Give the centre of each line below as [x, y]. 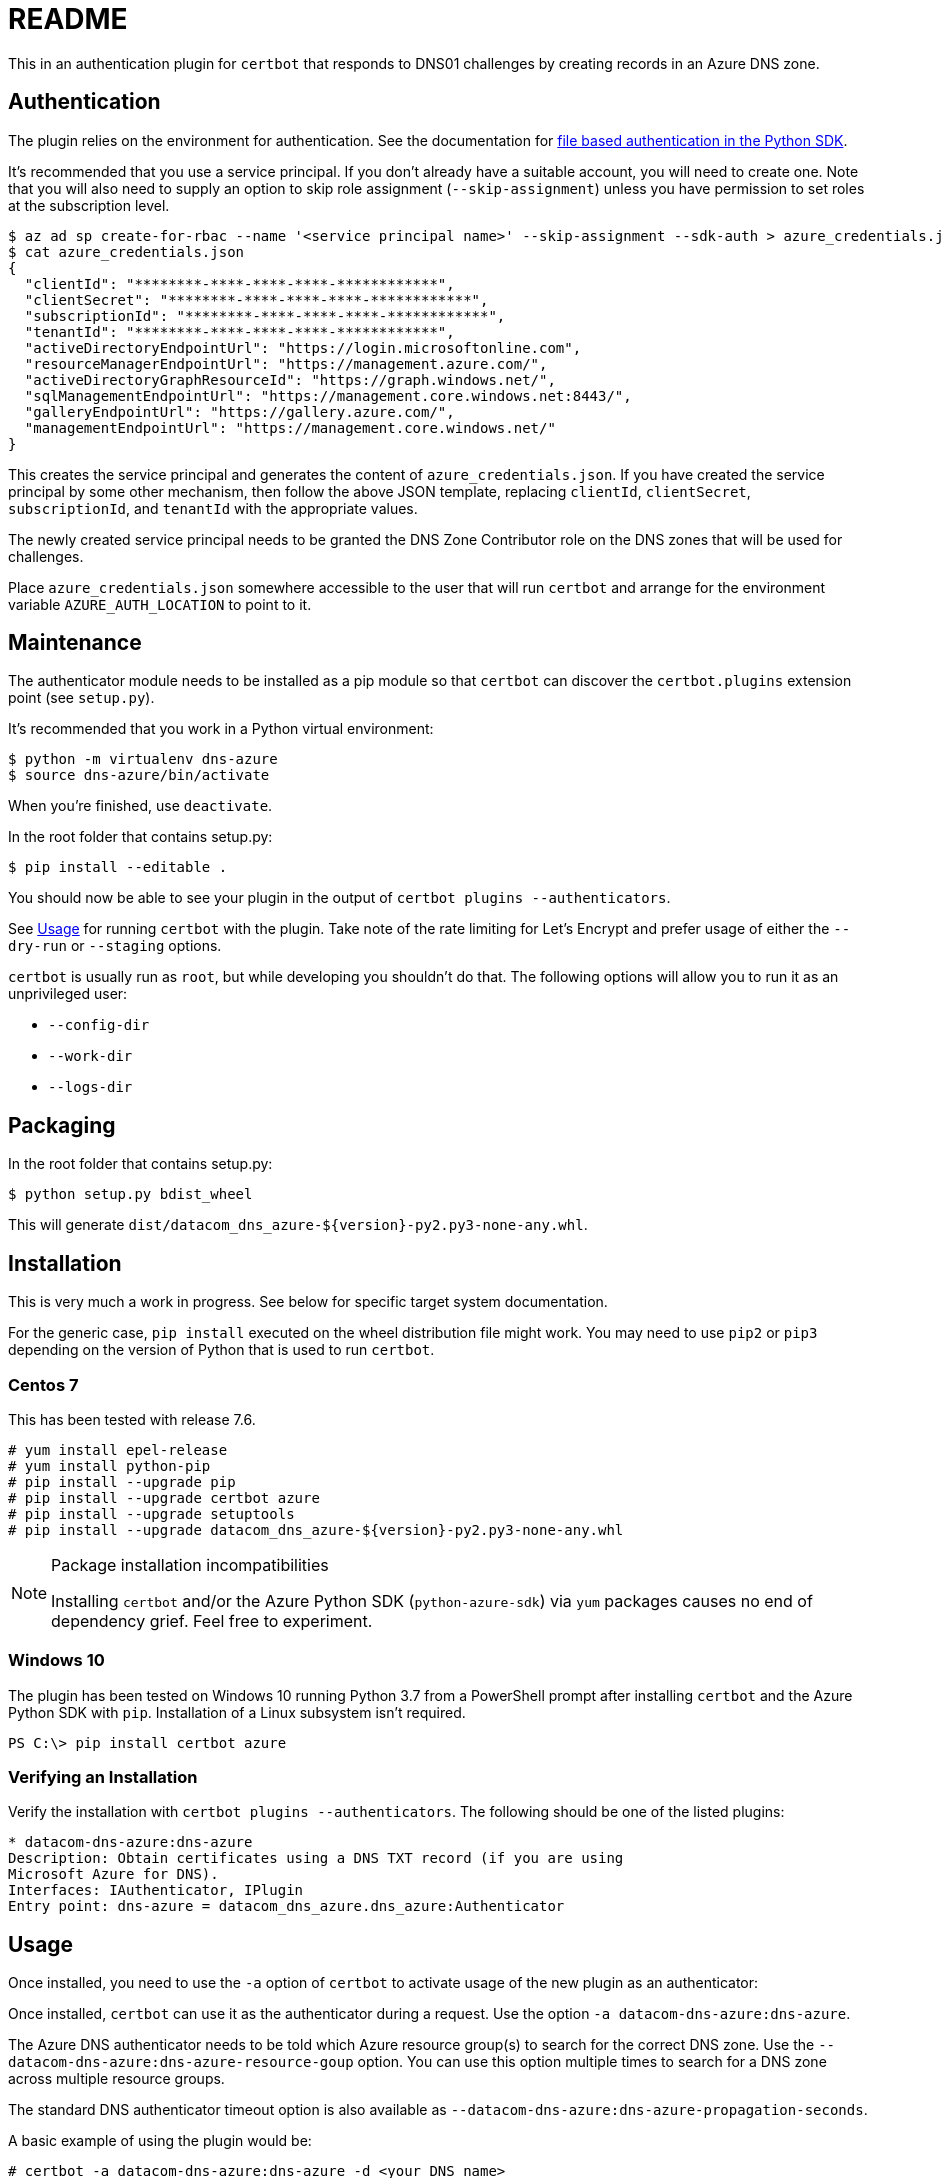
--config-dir [99, 1025]
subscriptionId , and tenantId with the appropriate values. [213, 508]
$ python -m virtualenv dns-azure [143, 759]
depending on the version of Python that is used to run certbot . [221, 1350]
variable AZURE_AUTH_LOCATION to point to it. [160, 604]
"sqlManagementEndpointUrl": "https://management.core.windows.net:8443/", [328, 395]
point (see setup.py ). [81, 698]
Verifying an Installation [103, 1777]
